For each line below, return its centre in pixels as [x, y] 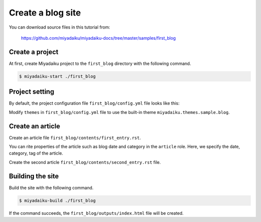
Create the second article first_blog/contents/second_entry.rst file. [85, 162]
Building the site [34, 176]
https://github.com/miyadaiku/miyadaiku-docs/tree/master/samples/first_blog [98, 38]
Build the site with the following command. [51, 188]
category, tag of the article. [36, 153]
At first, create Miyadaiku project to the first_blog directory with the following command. [100, 63]
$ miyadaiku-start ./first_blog [58, 76]
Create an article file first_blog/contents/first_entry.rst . [75, 138]
